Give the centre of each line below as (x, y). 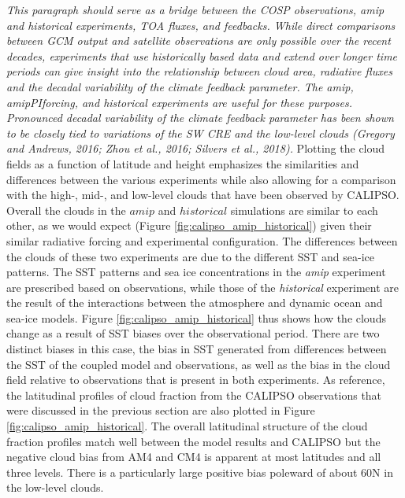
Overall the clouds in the (66, 210)
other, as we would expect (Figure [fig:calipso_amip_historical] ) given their (189, 225)
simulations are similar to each (304, 210)
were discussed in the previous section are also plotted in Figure (161, 410)
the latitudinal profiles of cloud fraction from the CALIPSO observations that (194, 395)
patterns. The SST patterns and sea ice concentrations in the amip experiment (196, 272)
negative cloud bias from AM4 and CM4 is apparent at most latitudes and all (194, 457)
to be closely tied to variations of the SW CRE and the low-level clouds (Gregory (201, 133)
